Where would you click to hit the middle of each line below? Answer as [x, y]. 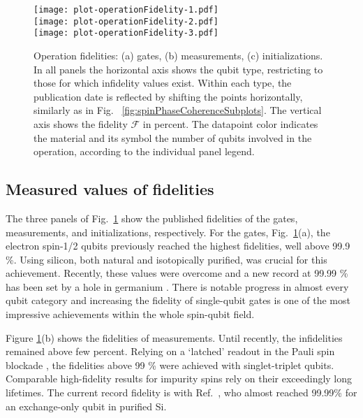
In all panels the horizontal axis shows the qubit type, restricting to [178, 69]
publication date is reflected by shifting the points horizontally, [168, 96]
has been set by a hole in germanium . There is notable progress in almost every [177, 286]
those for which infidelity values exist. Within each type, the [163, 83]
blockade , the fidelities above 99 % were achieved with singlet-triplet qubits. [170, 365]
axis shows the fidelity [81, 123]
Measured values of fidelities [110, 189]
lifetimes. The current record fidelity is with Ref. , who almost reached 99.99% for [181, 392]
